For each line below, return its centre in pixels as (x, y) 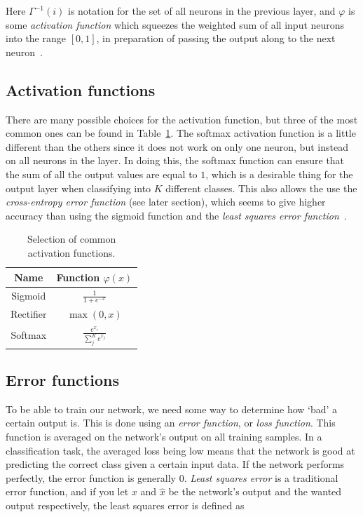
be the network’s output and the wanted (255, 491)
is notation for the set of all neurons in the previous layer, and (202, 11)
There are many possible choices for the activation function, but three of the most (182, 119)
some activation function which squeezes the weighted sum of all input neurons (175, 24)
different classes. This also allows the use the (261, 188)
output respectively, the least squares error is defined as (125, 505)
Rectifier (29, 314)
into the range (36, 38)
